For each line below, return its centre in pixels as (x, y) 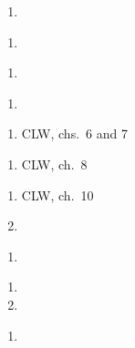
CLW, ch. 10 (57, 194)
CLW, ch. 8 (54, 164)
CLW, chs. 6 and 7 (74, 133)
